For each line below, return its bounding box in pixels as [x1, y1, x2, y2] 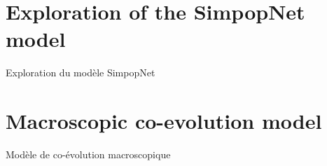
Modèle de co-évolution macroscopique [6, 147, 171, 162]
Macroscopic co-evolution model [6, 106, 322, 135]
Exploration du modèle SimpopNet [6, 65, 155, 80]
